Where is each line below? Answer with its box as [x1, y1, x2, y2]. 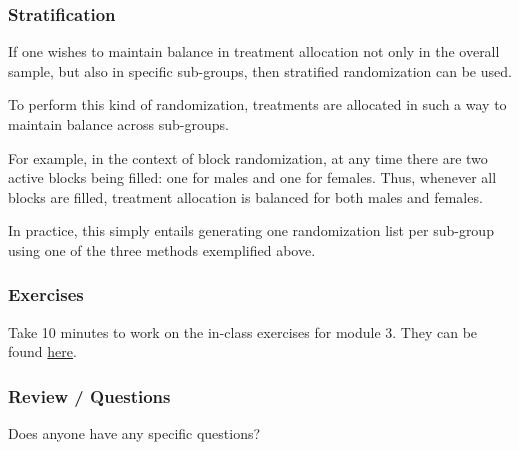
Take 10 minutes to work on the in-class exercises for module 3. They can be [8, 321, 478, 342]
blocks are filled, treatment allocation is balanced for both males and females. [8, 186, 483, 207]
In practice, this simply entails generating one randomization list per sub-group [8, 220, 494, 241]
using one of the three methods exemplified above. [8, 239, 316, 260]
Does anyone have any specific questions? [8, 423, 261, 444]
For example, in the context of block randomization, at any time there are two [8, 147, 488, 168]
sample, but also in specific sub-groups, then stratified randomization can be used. [8, 60, 512, 81]
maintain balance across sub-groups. [8, 114, 229, 134]
